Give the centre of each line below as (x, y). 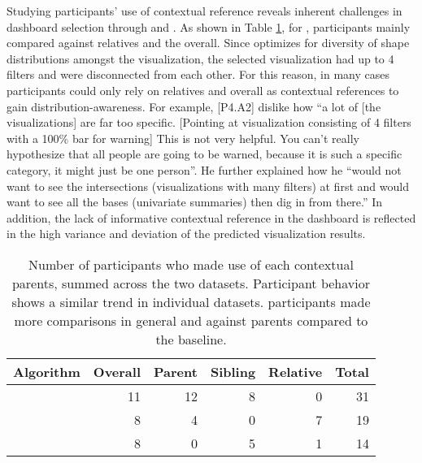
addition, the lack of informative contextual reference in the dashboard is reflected (211, 217)
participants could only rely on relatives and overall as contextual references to (203, 90)
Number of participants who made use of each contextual (191, 264)
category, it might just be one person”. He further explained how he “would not (204, 169)
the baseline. (191, 339)
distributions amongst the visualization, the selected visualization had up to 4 (200, 58)
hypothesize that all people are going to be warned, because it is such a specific (204, 154)
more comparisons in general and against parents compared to (191, 320)
